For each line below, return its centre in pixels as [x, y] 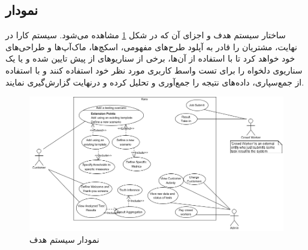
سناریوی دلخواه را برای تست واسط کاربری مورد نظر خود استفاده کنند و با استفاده [154, 70]
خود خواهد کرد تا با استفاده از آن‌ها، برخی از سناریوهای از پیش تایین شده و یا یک [150, 58]
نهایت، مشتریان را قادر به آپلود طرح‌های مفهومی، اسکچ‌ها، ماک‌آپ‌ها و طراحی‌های [151, 46]
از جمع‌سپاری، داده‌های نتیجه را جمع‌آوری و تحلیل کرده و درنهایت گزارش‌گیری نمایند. [155, 82]
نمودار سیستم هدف [64, 240]
